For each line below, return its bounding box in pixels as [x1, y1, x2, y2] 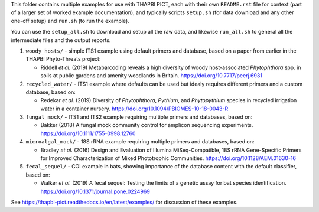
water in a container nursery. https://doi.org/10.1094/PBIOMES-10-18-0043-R [40, 105, 229, 112]
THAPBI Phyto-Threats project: [25, 56, 101, 63]
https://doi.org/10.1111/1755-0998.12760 [40, 130, 136, 137]
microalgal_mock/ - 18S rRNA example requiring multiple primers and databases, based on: [25, 138, 255, 145]
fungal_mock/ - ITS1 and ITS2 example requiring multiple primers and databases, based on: [25, 113, 253, 120]
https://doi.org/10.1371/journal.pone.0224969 [40, 188, 150, 195]
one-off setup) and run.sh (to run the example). [11, 17, 129, 24]
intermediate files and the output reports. [11, 36, 111, 44]
